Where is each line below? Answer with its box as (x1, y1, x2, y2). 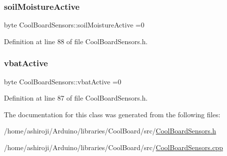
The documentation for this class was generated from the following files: (4, 109, 221, 119)
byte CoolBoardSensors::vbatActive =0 (4, 76, 121, 86)
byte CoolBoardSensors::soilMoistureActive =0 (4, 20, 144, 30)
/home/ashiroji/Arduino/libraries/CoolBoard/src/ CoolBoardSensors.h (4, 126, 216, 136)
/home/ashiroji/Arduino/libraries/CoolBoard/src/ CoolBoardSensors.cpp (4, 142, 223, 152)
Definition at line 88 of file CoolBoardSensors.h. (4, 36, 148, 46)
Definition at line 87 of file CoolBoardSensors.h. (4, 93, 148, 103)
